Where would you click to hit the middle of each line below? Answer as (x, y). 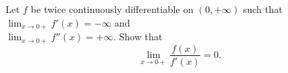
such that (263, 9)
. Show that (138, 36)
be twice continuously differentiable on (112, 9)
